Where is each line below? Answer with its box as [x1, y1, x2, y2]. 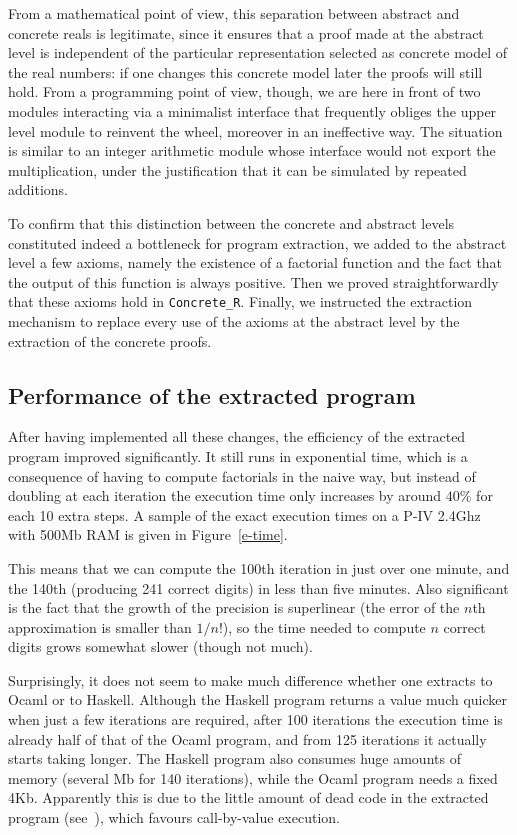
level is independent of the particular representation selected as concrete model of [8, 42, 508, 63]
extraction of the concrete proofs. [8, 330, 212, 351]
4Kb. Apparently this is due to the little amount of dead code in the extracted [8, 787, 489, 808]
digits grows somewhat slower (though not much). [8, 636, 313, 657]
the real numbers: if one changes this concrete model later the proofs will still [8, 61, 483, 82]
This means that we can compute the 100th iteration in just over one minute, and [8, 557, 510, 578]
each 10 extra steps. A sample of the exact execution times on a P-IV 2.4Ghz [8, 504, 481, 525]
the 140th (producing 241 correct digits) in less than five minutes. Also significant [8, 577, 509, 598]
